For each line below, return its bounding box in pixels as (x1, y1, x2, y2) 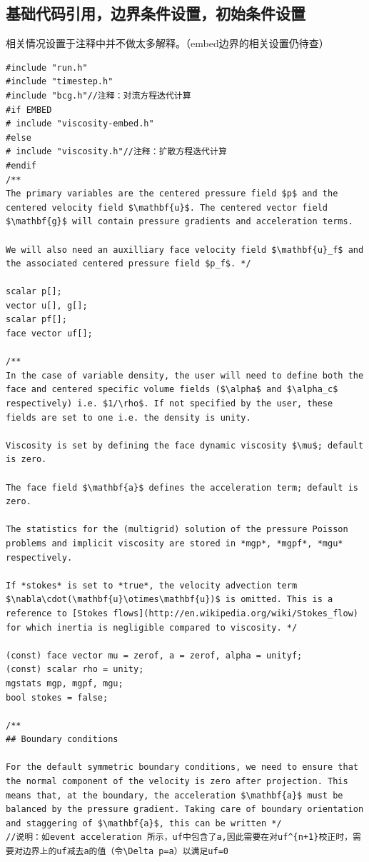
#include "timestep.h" (6, 76, 113, 87)
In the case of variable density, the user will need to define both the (6, 370, 364, 381)
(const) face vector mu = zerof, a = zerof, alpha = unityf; (6, 650, 303, 661)
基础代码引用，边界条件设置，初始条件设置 (6, 2, 305, 24)
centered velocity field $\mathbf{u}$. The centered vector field (6, 202, 328, 213)
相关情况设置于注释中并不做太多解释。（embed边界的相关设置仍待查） (6, 36, 329, 51)
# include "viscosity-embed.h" (6, 119, 154, 129)
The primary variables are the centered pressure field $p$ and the (6, 189, 338, 199)
